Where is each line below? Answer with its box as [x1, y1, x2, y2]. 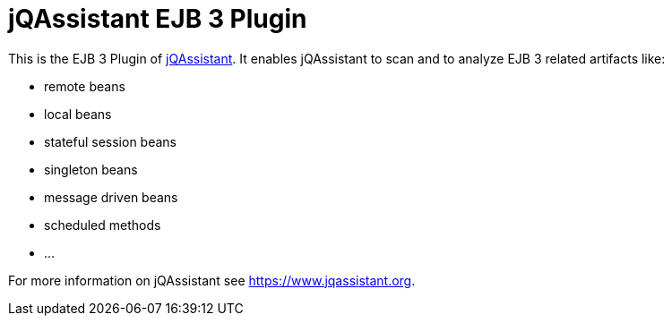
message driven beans [44, 189, 178, 205]
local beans [44, 106, 112, 122]
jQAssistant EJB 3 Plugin [8, 4, 307, 34]
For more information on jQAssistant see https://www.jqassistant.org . [8, 272, 416, 288]
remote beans [44, 78, 125, 94]
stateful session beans [44, 133, 177, 149]
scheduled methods [44, 217, 161, 233]
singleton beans [44, 161, 138, 177]
